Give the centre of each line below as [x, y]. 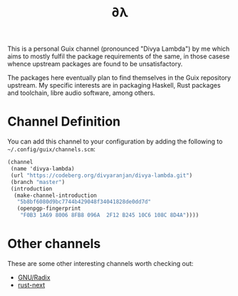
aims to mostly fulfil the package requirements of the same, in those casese [119, 56]
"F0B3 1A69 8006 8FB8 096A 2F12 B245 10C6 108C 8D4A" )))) [110, 215]
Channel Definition [64, 122]
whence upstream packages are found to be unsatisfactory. [95, 64]
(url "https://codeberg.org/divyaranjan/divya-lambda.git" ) [102, 175]
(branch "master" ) [38, 182]
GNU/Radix [34, 277]
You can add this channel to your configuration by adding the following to [115, 142]
